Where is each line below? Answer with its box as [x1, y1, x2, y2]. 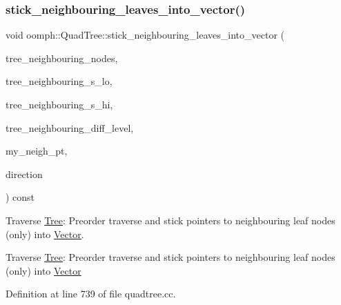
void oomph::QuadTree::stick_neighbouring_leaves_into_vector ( [6, 28, 284, 42]
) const [6, 190, 35, 204]
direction [6, 166, 43, 181]
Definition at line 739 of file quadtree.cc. [6, 286, 176, 301]
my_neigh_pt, [6, 144, 68, 158]
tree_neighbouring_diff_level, [6, 120, 134, 135]
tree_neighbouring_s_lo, [6, 74, 113, 88]
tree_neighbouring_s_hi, [6, 97, 113, 111]
